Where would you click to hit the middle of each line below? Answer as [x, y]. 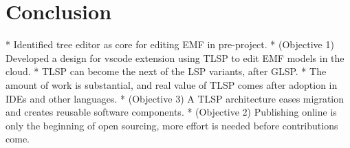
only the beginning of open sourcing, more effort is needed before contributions [172, 125]
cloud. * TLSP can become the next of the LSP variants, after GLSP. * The [166, 71]
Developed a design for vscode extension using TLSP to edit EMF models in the [175, 57]
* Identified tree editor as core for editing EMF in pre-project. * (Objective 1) [170, 44]
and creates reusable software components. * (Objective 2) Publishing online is [171, 112]
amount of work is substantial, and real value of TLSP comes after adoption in [172, 84]
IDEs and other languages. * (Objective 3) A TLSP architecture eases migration [175, 98]
